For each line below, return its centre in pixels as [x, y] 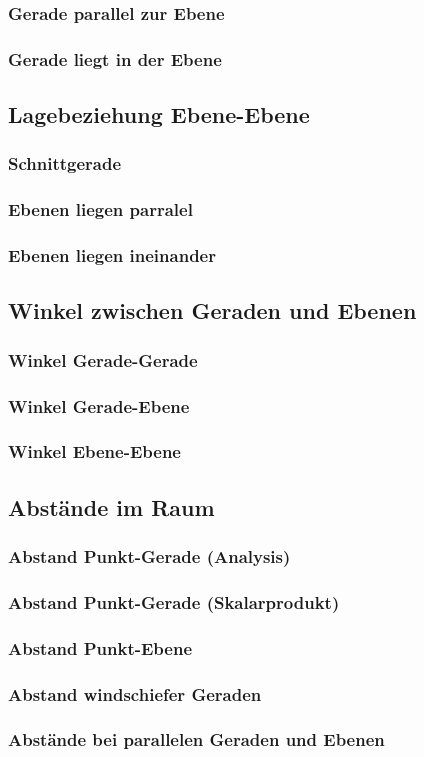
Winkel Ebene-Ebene [94, 451]
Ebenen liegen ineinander [112, 255]
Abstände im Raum [111, 506]
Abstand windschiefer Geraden [135, 693]
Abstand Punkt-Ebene [100, 647]
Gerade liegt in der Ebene [115, 58]
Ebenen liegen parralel [100, 209]
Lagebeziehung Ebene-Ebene [159, 114]
